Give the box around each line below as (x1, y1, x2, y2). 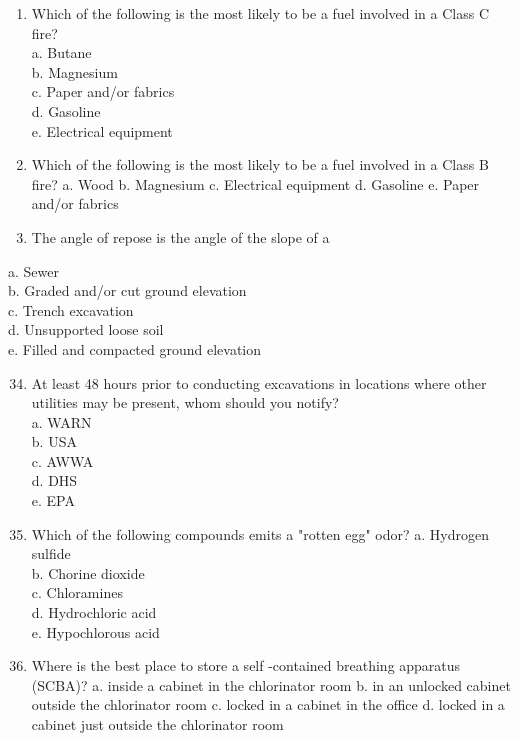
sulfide (31, 543, 71, 564)
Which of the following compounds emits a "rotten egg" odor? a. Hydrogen (31, 523, 489, 544)
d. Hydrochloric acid (31, 602, 157, 623)
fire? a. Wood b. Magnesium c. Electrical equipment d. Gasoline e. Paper (31, 173, 480, 194)
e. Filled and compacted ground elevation (8, 338, 262, 359)
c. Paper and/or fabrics (31, 81, 175, 102)
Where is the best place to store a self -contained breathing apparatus (31, 655, 461, 676)
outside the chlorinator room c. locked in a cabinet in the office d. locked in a (31, 694, 505, 715)
